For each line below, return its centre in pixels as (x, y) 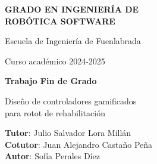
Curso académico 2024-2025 (55, 61)
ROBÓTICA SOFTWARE (60, 21)
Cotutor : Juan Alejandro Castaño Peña (79, 144)
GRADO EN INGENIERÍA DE (72, 9)
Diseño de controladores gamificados (71, 100)
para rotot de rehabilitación (55, 112)
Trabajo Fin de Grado (51, 81)
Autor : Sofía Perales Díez (52, 156)
